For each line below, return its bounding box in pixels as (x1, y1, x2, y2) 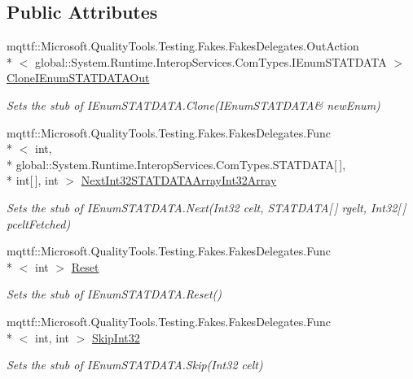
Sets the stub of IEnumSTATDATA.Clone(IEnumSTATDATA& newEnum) (7, 96, 380, 113)
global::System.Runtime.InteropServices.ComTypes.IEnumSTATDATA (34, 53, 387, 70)
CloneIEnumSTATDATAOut (7, 69, 150, 86)
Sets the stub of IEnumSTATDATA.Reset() (7, 285, 222, 303)
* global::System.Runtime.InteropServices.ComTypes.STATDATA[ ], (7, 155, 346, 172)
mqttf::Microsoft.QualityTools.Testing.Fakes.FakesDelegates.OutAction (7, 37, 359, 54)
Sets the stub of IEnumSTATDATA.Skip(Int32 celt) (7, 356, 263, 373)
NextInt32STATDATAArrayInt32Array (81, 172, 277, 189)
